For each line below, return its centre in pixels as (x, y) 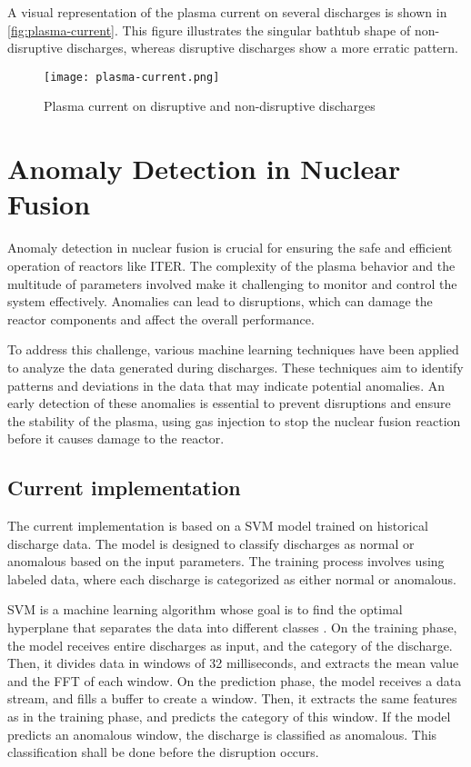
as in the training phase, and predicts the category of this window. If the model (229, 717)
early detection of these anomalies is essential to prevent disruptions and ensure (229, 403)
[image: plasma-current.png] (132, 77)
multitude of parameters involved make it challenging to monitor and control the (232, 283)
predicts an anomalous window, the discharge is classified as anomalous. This (222, 734)
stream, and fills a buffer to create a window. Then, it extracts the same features (232, 698)
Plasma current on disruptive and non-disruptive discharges (210, 106)
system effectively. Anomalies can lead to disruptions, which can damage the (220, 301)
